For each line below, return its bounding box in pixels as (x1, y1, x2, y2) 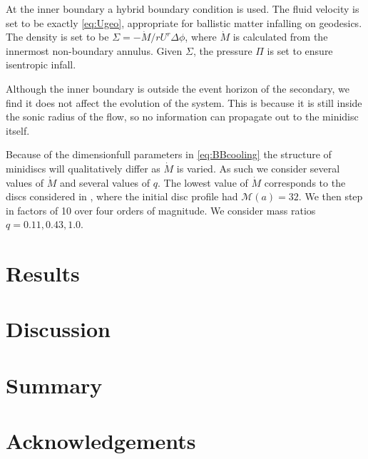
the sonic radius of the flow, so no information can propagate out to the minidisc (6, 109, 359, 124)
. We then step (298, 189, 363, 204)
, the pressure (193, 43, 252, 58)
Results (6, 259, 80, 288)
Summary (6, 370, 103, 399)
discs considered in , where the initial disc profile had (6, 189, 238, 204)
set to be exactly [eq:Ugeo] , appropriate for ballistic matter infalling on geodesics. (6, 15, 362, 30)
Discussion (6, 314, 111, 344)
